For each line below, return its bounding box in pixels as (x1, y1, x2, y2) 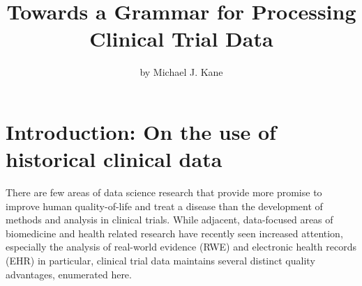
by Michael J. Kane (139, 65, 223, 79)
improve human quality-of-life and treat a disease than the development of (6, 198, 323, 213)
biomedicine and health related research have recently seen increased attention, (6, 225, 343, 240)
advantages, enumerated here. (6, 267, 132, 281)
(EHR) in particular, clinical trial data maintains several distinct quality (6, 253, 315, 267)
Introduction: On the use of (6, 117, 276, 145)
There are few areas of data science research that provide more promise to (6, 185, 322, 200)
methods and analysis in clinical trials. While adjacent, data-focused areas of (6, 212, 333, 227)
